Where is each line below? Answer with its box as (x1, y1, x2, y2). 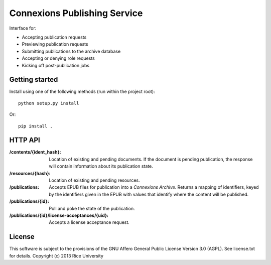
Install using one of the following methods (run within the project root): (9, 88, 155, 95)
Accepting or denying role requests (22, 55, 95, 61)
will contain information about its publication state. (49, 163, 153, 169)
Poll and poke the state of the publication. (49, 205, 135, 211)
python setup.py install (18, 100, 79, 106)
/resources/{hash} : (9, 170, 51, 176)
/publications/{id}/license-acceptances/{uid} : (9, 212, 109, 218)
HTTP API (9, 136, 40, 145)
